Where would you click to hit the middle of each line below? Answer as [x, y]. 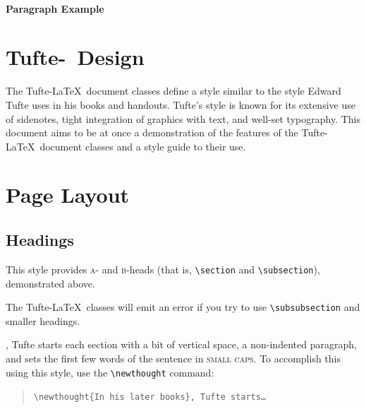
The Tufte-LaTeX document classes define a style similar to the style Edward [173, 91]
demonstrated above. [50, 283]
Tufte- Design [75, 57]
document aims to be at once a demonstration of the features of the [152, 132]
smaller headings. [43, 320]
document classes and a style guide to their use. [143, 146]
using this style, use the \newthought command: [110, 372]
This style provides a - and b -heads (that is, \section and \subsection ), [163, 269]
